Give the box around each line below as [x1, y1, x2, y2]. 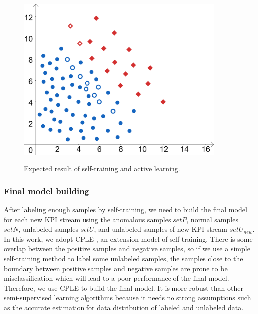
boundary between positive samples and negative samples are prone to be [4, 263, 228, 273]
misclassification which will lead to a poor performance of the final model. [4, 273, 229, 283]
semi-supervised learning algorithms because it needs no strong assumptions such [4, 292, 251, 303]
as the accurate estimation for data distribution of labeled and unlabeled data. [4, 302, 244, 312]
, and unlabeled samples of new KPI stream [94, 224, 227, 234]
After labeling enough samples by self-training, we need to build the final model [4, 204, 247, 214]
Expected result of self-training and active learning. [24, 163, 180, 174]
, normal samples [186, 214, 238, 224]
